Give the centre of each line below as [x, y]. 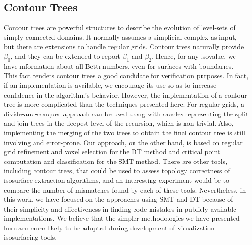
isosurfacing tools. [31, 237]
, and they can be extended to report [66, 56]
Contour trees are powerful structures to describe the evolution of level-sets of [120, 27]
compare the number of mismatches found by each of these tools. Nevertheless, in [125, 189]
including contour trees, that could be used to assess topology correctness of [117, 171]
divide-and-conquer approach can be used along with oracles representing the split [126, 113]
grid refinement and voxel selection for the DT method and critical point [112, 152]
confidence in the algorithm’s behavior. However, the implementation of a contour [126, 94]
